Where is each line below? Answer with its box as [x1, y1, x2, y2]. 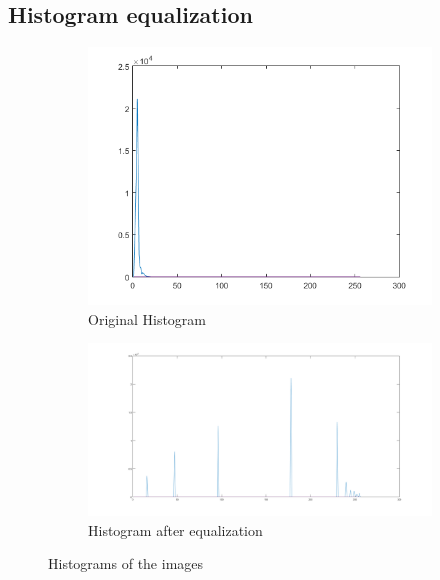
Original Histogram [88, 308, 207, 329]
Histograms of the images [48, 553, 204, 574]
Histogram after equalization [88, 519, 263, 540]
